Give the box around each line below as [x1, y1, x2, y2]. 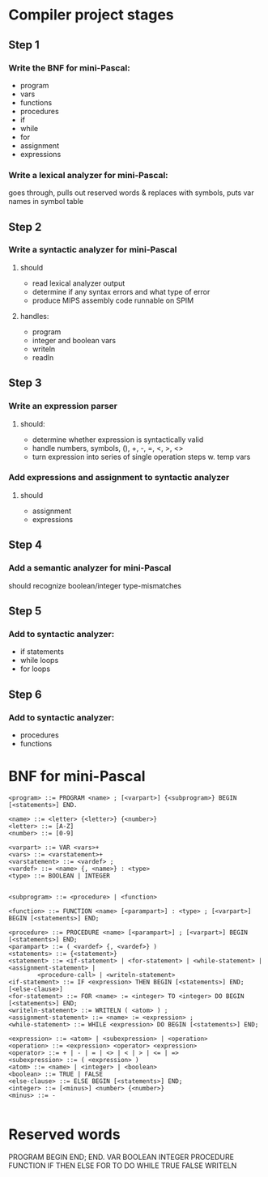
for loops [19, 664, 51, 673]
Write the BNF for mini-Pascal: [8, 62, 131, 74]
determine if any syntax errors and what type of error [32, 287, 211, 296]
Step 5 [8, 604, 42, 618]
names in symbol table [8, 197, 83, 206]
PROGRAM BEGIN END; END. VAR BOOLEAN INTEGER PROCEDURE [8, 1152, 235, 1162]
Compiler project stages [8, 6, 174, 24]
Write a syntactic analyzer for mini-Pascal [8, 244, 177, 256]
